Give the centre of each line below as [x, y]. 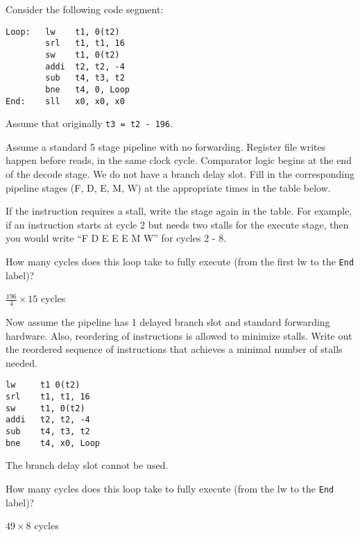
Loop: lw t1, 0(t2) [63, 32]
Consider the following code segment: [85, 9]
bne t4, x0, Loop [53, 443]
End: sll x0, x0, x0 [65, 101]
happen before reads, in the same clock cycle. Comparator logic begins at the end [179, 160]
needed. [22, 362]
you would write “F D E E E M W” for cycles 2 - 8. [116, 238]
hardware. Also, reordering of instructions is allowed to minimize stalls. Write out [179, 335]
